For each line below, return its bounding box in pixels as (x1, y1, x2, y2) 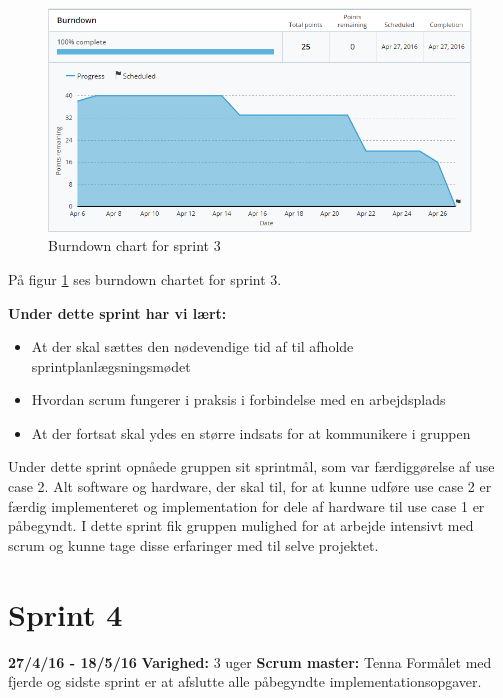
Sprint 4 (8, 593, 123, 634)
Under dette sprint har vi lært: (8, 302, 227, 323)
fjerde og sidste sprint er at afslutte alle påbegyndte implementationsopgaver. (8, 671, 482, 692)
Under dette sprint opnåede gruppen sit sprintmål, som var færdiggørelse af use (8, 456, 495, 477)
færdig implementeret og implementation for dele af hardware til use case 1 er (8, 495, 485, 516)
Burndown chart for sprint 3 (48, 235, 221, 256)
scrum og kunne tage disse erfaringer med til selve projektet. (8, 534, 379, 555)
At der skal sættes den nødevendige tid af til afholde (31, 336, 354, 357)
